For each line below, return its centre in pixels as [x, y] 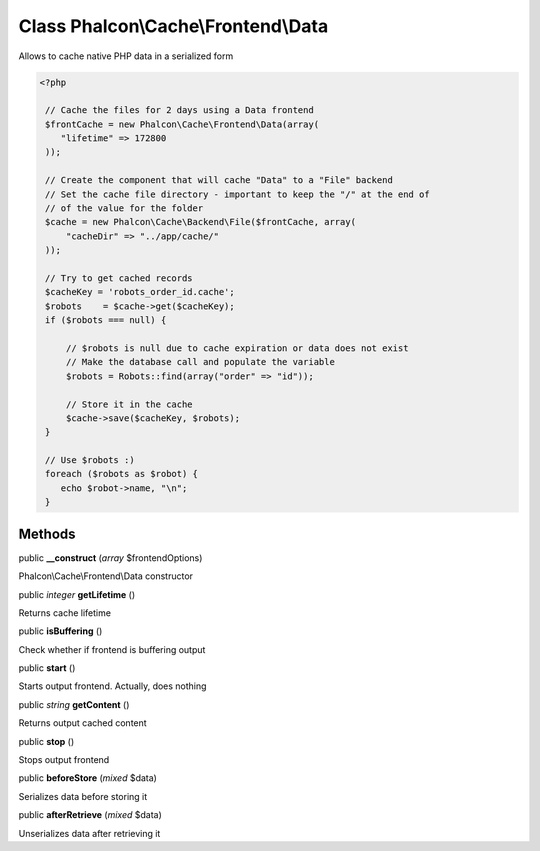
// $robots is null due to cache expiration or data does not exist [237, 348]
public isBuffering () [60, 631]
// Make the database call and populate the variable [200, 362]
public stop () [46, 741]
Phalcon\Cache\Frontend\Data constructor [106, 576]
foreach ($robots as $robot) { [122, 474]
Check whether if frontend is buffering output [112, 649]
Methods [47, 533]
